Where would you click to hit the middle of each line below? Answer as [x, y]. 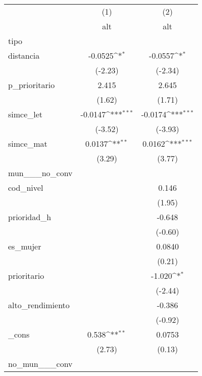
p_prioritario [32, 85]
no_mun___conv [40, 364]
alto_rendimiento [39, 305]
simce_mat [28, 143]
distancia [24, 55]
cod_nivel [26, 187]
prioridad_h [30, 217]
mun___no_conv [40, 173]
